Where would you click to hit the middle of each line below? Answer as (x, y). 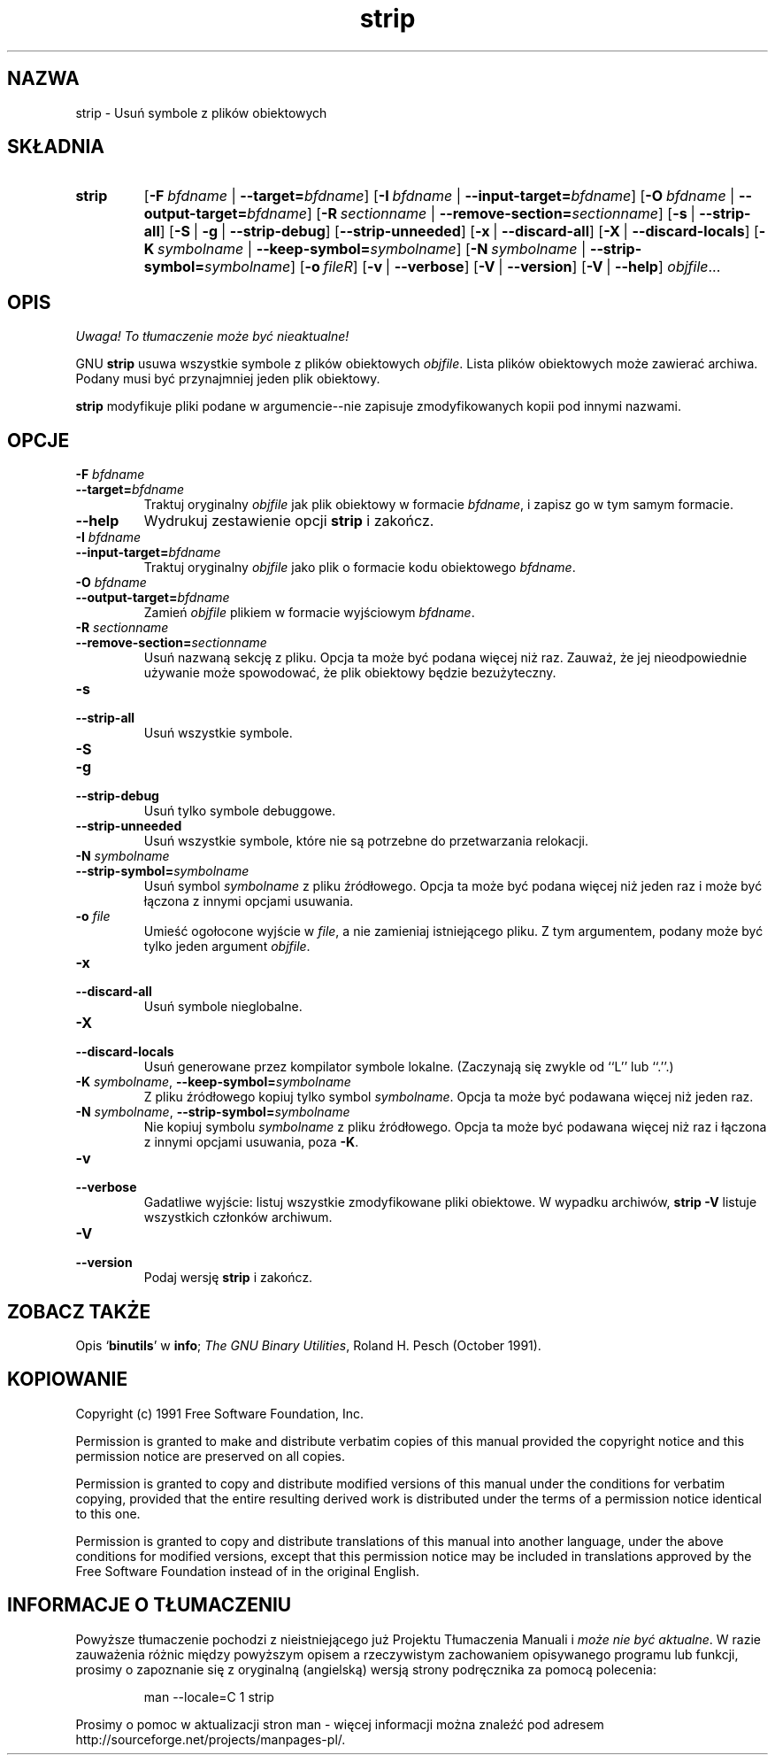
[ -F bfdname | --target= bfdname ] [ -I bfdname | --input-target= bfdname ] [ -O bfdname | (439, 196)
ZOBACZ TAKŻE (79, 1311)
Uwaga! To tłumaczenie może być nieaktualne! (212, 336)
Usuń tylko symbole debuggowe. (240, 811)
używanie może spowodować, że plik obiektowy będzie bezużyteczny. (350, 673)
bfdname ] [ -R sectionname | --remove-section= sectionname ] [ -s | (471, 214)
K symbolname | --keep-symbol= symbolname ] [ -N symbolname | (365, 249)
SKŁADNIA (56, 147)
